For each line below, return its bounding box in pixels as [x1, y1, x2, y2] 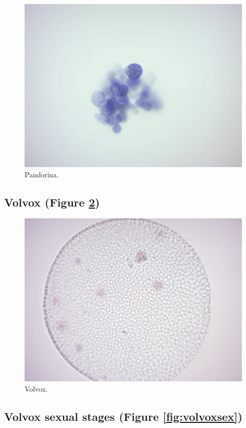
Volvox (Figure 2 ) [4, 194, 100, 210]
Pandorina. [25, 169, 59, 179]
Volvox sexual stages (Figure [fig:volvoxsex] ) [4, 408, 243, 424]
